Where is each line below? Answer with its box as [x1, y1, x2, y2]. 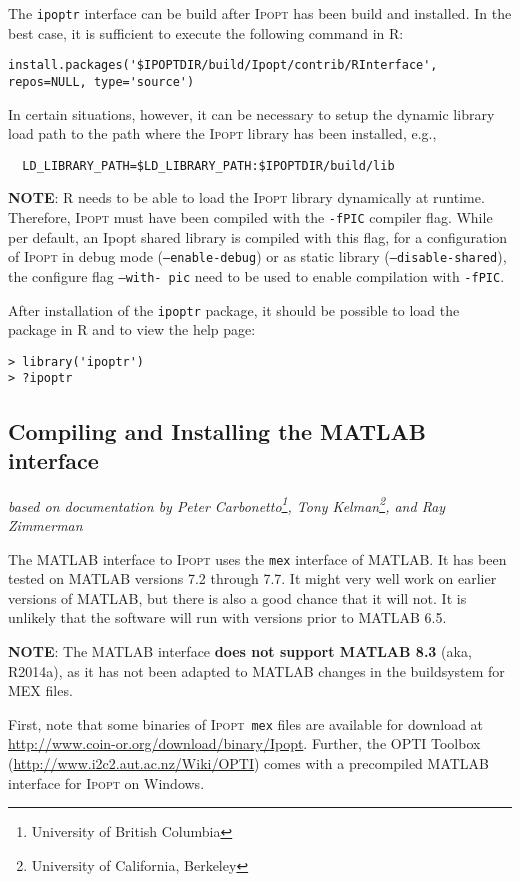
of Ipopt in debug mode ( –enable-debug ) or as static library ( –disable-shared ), [8, 246, 507, 267]
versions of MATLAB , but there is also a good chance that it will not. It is [8, 587, 467, 608]
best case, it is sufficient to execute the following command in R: [8, 22, 404, 43]
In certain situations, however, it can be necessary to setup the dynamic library [8, 103, 495, 124]
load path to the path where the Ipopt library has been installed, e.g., [8, 123, 437, 144]
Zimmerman [8, 514, 83, 535]
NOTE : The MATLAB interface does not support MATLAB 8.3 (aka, [8, 641, 472, 661]
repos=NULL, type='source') [8, 74, 195, 89]
